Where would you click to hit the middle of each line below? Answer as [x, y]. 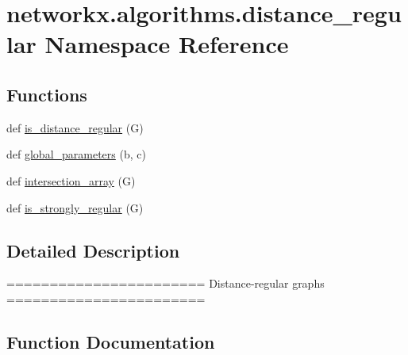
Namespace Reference [167, 44]
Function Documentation [111, 341]
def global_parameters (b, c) [76, 154]
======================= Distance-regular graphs [166, 283]
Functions [47, 94]
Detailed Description [93, 250]
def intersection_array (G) [71, 180]
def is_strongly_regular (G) [75, 207]
